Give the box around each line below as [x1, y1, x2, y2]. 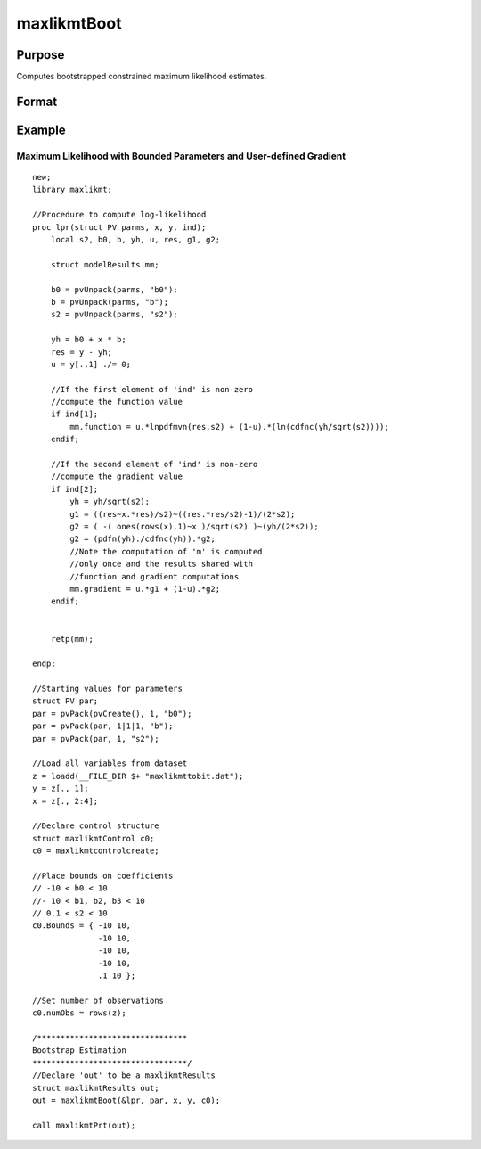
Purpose [16, 47, 65, 62]
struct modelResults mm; [50, 259, 159, 269]
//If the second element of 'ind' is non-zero [50, 459, 258, 470]
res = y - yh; [50, 347, 113, 357]
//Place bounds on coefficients [32, 870, 174, 881]
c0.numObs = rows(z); [32, 1008, 126, 1018]
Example [16, 122, 66, 137]
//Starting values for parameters [32, 684, 183, 694]
